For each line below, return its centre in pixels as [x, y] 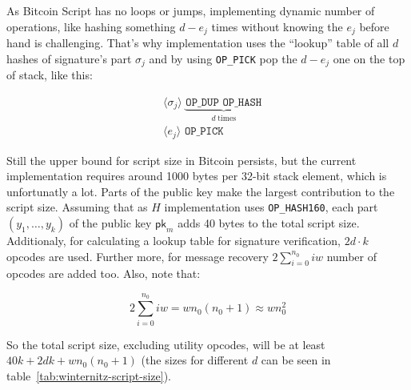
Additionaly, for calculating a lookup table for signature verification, [174, 241]
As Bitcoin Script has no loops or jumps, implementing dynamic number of [191, 10]
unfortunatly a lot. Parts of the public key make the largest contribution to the [201, 191]
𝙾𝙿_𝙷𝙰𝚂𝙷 [242, 102]
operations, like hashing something [91, 26]
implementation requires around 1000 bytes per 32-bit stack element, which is [197, 176]
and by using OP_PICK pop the [223, 58]
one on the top [369, 58]
